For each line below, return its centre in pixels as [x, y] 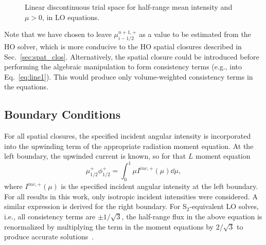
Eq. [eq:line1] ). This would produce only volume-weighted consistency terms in [129, 76]
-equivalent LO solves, [224, 206]
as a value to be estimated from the [195, 34]
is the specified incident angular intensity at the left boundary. [159, 186]
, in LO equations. [71, 17]
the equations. [26, 87]
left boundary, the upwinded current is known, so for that [95, 156]
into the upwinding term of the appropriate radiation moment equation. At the [129, 146]
